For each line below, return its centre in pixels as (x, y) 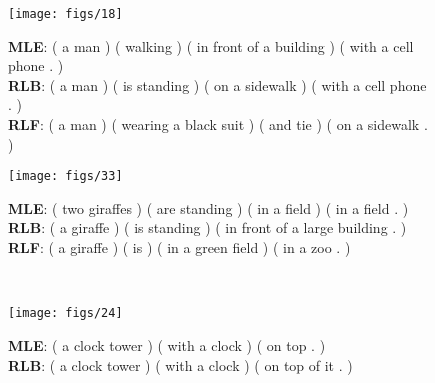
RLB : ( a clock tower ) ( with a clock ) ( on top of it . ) (180, 364)
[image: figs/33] (65, 176)
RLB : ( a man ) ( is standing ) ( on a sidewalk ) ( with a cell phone (217, 84)
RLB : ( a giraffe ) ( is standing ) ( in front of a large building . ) (207, 227)
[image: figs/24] (65, 313)
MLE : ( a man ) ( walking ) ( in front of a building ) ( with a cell (211, 45)
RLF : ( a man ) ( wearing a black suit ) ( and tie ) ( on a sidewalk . (218, 124)
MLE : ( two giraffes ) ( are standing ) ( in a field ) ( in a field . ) (208, 207)
